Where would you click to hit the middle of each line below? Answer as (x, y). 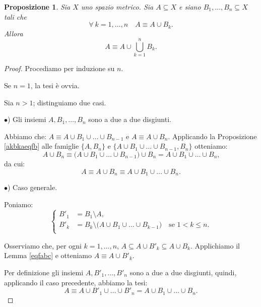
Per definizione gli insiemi (44, 272)
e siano (190, 7)
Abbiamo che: (25, 136)
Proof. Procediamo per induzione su (59, 68)
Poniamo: (19, 204)
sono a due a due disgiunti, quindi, (183, 272)
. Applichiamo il (215, 245)
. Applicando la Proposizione (212, 136)
